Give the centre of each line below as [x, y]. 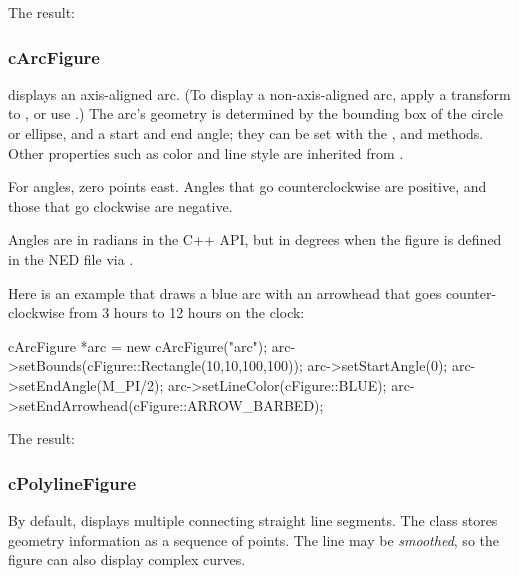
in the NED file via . [71, 258]
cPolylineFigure [72, 482]
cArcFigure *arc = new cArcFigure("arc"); [138, 345]
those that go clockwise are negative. [120, 205]
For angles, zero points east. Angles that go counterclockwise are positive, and [247, 186]
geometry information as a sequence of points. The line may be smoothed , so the [253, 539]
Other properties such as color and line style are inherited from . [206, 152]
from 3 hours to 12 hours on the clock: [187, 312]
